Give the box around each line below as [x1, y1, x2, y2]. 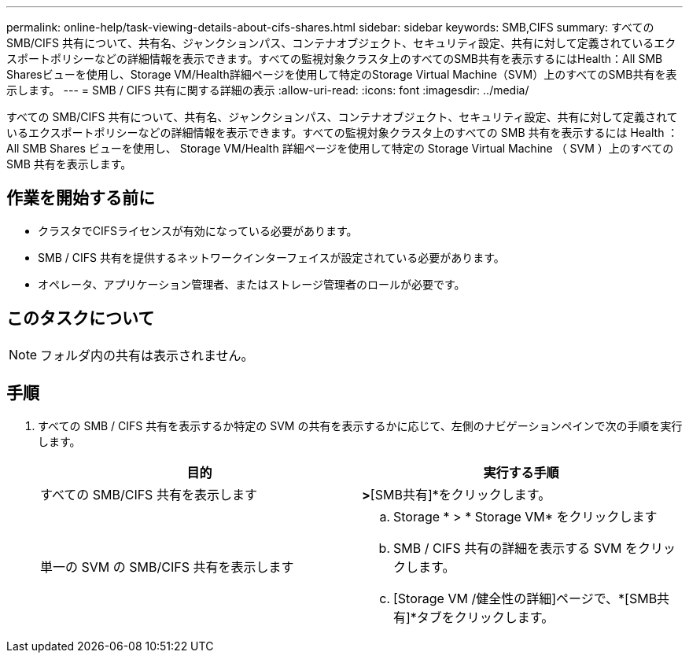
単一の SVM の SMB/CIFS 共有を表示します [40, 558, 294, 575]
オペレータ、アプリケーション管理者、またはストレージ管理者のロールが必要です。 [38, 277, 466, 291]
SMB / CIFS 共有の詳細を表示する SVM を [393, 539, 638, 556]
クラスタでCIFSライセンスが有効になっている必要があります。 [38, 223, 358, 237]
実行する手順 [483, 464, 559, 480]
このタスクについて [6, 308, 155, 329]
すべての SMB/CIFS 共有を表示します [40, 486, 257, 503]
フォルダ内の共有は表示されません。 [40, 347, 254, 363]
